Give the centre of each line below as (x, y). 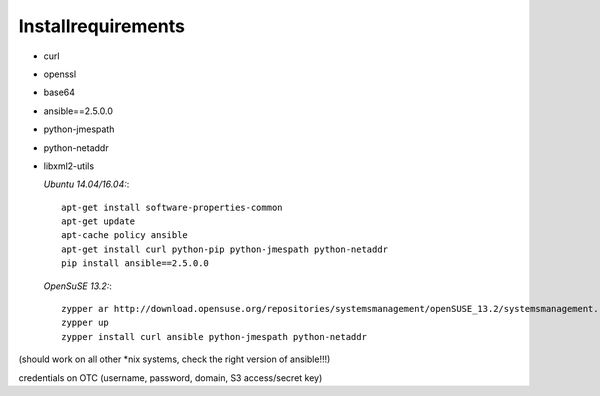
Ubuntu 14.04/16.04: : (86, 184)
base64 (59, 92)
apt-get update (98, 221)
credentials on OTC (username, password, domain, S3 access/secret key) (170, 377)
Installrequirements (101, 26)
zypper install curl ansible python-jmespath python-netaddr (214, 336)
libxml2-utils (69, 166)
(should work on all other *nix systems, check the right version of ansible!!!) (174, 359)
